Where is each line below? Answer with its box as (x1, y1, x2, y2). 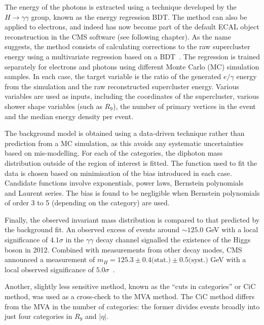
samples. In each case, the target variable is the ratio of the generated (5, 71, 221, 82)
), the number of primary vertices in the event (112, 100, 256, 111)
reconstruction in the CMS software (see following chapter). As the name (5, 31, 231, 42)
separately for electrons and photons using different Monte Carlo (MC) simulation (5, 61, 259, 71)
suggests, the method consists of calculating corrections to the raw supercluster (5, 41, 250, 52)
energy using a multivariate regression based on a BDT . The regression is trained (5, 51, 260, 61)
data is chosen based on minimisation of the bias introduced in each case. (5, 167, 232, 178)
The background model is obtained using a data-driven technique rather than (5, 128, 245, 138)
